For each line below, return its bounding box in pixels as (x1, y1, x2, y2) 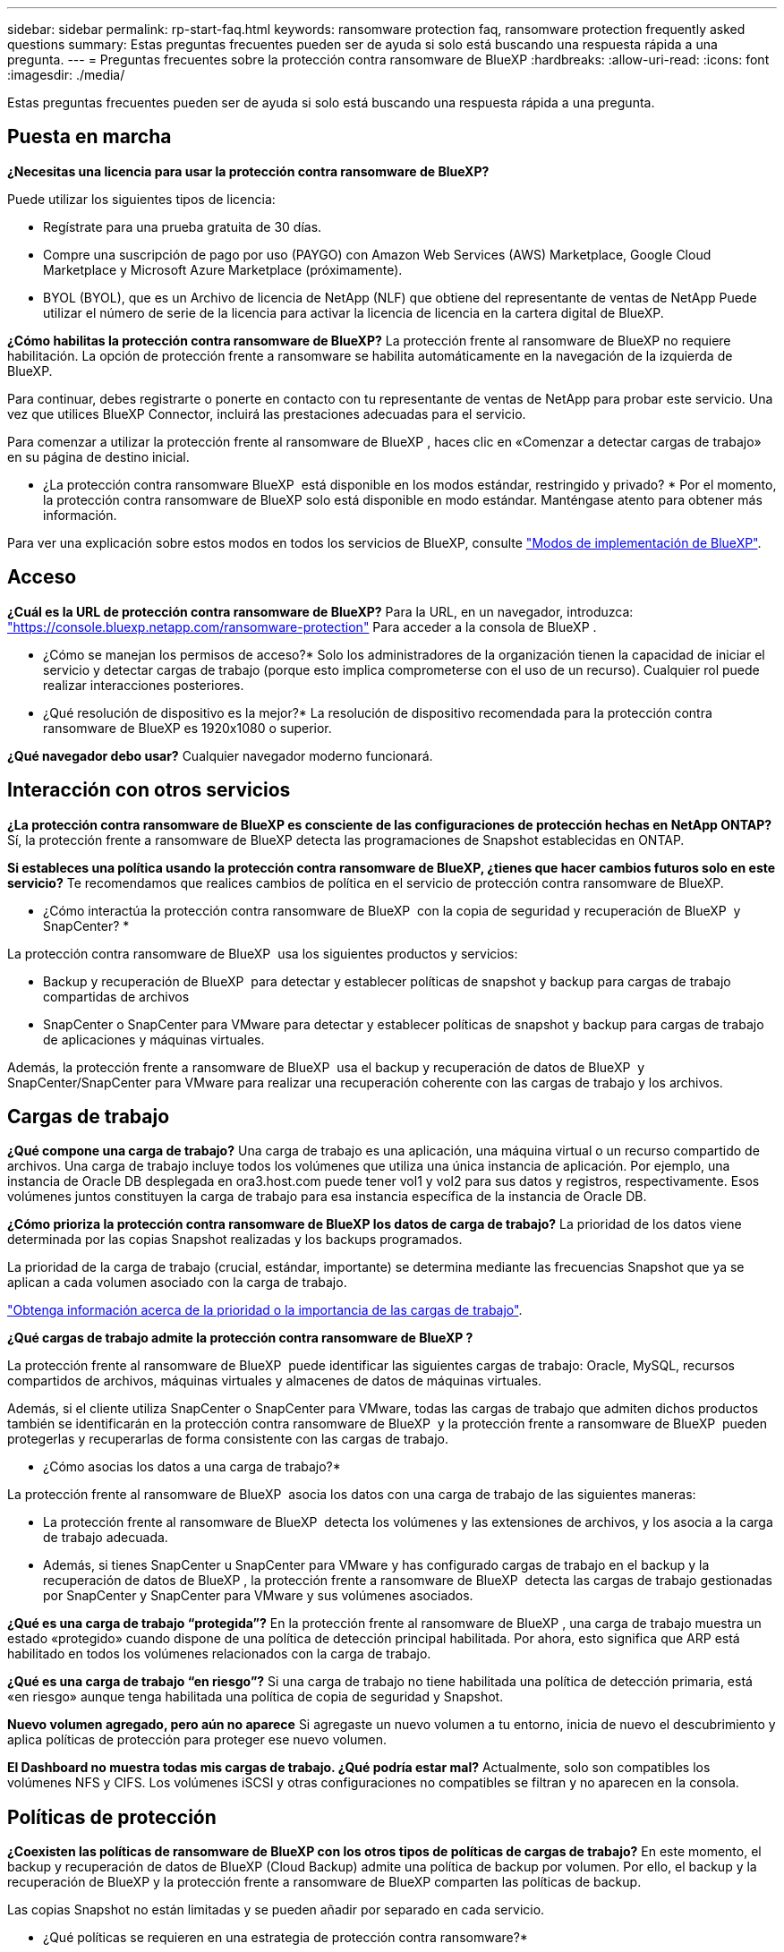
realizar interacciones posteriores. (43, 677, 244, 693)
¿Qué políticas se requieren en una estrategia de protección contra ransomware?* (43, 1930, 528, 1946)
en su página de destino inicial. (7, 448, 190, 465)
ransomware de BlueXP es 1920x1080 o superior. (43, 720, 332, 736)
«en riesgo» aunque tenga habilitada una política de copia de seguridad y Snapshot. (7, 1689, 504, 1705)
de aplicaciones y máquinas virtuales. (43, 1031, 265, 1047)
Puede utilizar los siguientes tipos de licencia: (7, 191, 276, 207)
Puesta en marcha (7, 125, 172, 149)
